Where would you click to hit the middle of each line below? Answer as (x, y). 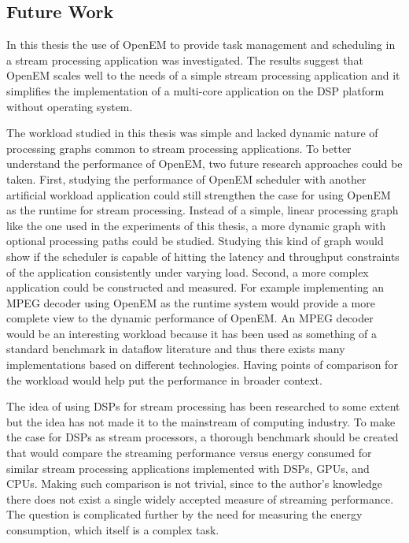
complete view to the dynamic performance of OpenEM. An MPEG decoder (190, 318)
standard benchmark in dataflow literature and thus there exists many (176, 349)
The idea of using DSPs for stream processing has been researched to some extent (203, 406)
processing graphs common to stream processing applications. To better (179, 148)
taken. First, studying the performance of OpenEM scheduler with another (186, 179)
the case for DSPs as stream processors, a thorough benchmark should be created (203, 437)
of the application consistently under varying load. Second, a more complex (188, 271)
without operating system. (70, 106)
